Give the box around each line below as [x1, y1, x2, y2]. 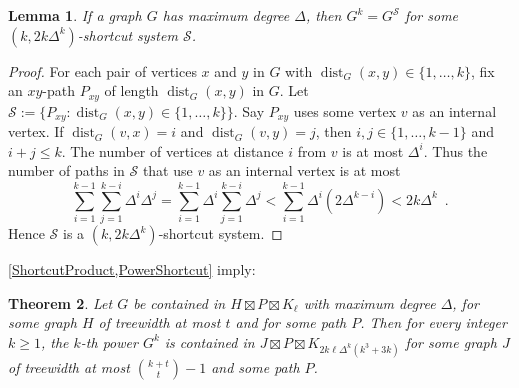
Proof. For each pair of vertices [8, 60, 197, 81]
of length [104, 80, 159, 101]
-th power [80, 331, 138, 352]
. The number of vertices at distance [61, 140, 284, 161]
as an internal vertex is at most [208, 160, 401, 181]
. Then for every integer [360, 312, 507, 333]
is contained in [164, 331, 255, 352]
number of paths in [8, 160, 125, 181]
